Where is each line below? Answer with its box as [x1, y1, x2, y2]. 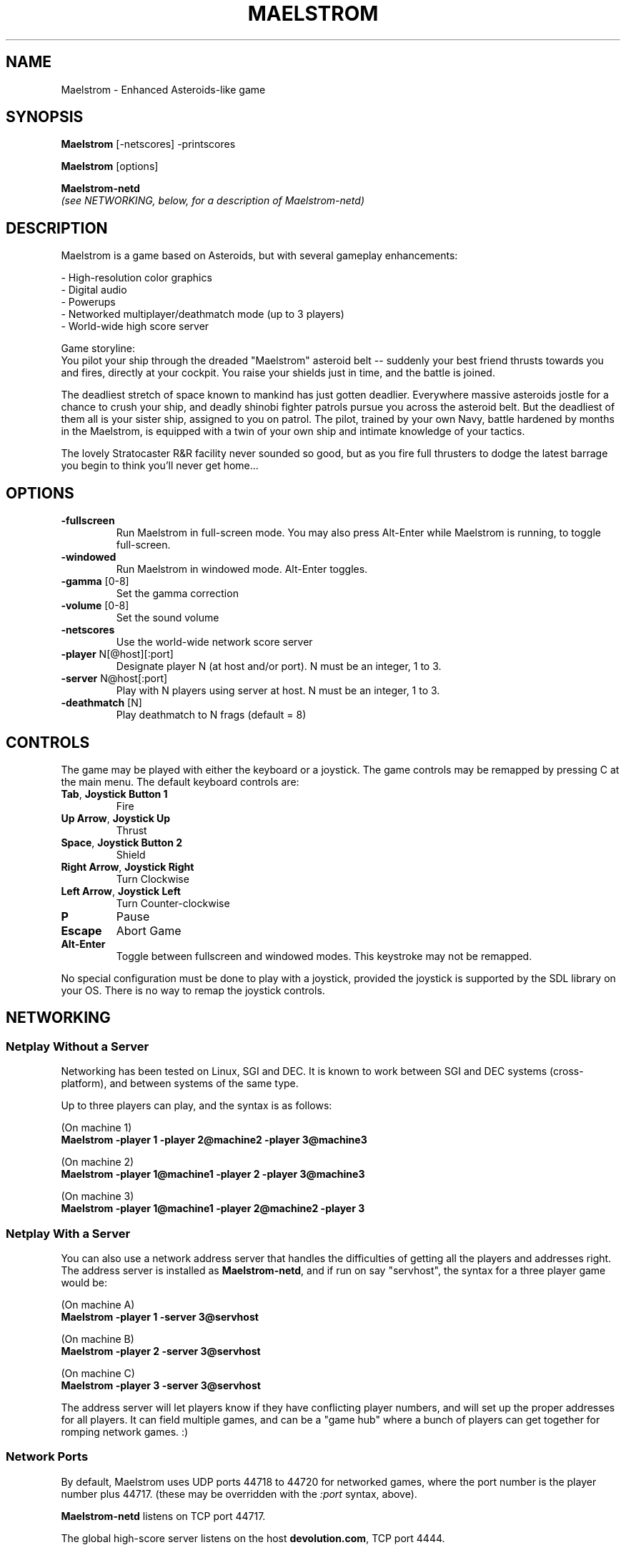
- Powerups [61, 296, 116, 309]
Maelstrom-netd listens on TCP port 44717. [61, 1509, 266, 1522]
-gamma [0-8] [61, 575, 129, 588]
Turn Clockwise [116, 872, 189, 885]
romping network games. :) [61, 1425, 189, 1438]
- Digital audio [61, 284, 127, 296]
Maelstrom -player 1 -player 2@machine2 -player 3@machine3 [61, 1134, 367, 1146]
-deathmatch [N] [61, 696, 142, 709]
